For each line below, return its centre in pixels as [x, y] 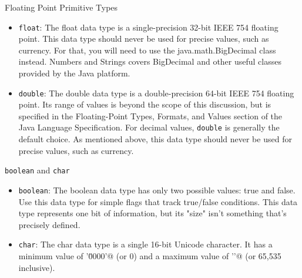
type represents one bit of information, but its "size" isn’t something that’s [152, 213]
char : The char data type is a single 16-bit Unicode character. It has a [145, 244]
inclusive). [37, 267]
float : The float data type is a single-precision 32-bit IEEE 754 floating [148, 27]
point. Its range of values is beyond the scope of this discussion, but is [145, 104]
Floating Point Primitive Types [61, 7]
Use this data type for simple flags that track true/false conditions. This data [158, 201]
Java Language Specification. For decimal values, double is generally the [149, 127]
